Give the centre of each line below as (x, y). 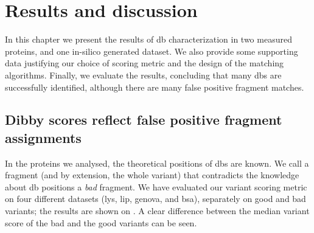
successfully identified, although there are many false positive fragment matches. (155, 87)
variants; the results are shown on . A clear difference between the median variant (157, 211)
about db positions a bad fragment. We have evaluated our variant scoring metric (156, 186)
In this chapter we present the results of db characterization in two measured (148, 39)
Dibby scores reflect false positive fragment (144, 120)
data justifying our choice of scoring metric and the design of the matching (145, 63)
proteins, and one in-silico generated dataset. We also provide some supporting (152, 51)
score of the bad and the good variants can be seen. (101, 222)
